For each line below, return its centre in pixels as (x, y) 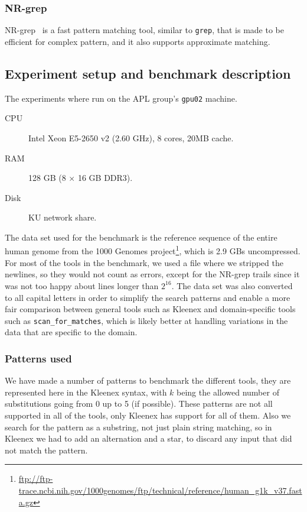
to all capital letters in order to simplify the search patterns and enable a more (148, 297)
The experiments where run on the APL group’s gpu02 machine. (121, 98)
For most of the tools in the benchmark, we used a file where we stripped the (144, 262)
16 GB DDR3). (105, 178)
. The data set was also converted (232, 285)
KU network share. (63, 217)
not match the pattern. (46, 450)
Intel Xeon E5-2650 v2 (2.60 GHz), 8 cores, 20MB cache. (131, 137)
